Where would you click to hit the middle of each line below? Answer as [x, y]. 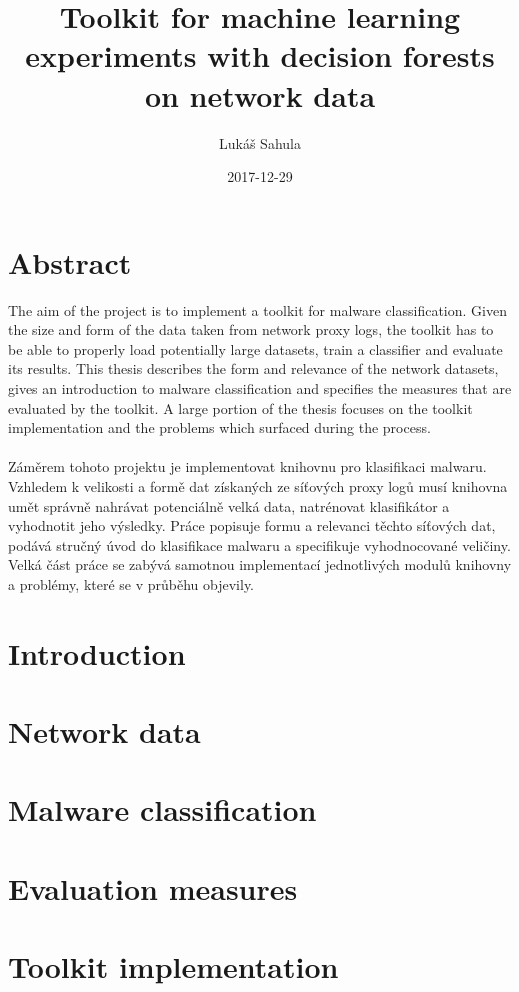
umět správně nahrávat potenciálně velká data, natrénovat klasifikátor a [229, 505]
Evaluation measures [153, 887]
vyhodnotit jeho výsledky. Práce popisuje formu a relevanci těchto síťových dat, [252, 525]
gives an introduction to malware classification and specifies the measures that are [260, 388]
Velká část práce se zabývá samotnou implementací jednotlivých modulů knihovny [260, 564]
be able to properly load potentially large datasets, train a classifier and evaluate [255, 348]
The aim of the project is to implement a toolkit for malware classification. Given [257, 309]
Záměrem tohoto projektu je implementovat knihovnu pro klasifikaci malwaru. [247, 466]
